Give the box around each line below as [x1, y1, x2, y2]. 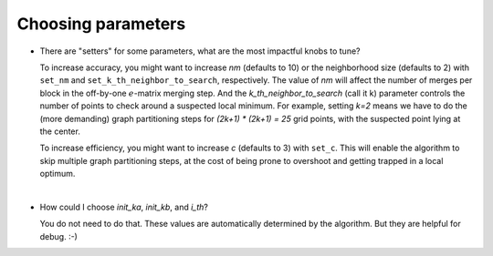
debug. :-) [39, 230, 78, 241]
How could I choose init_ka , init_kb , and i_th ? [39, 201, 209, 212]
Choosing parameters [16, 14, 186, 34]
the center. [39, 126, 81, 137]
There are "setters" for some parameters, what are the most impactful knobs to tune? [39, 46, 361, 56]
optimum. [39, 169, 76, 179]
